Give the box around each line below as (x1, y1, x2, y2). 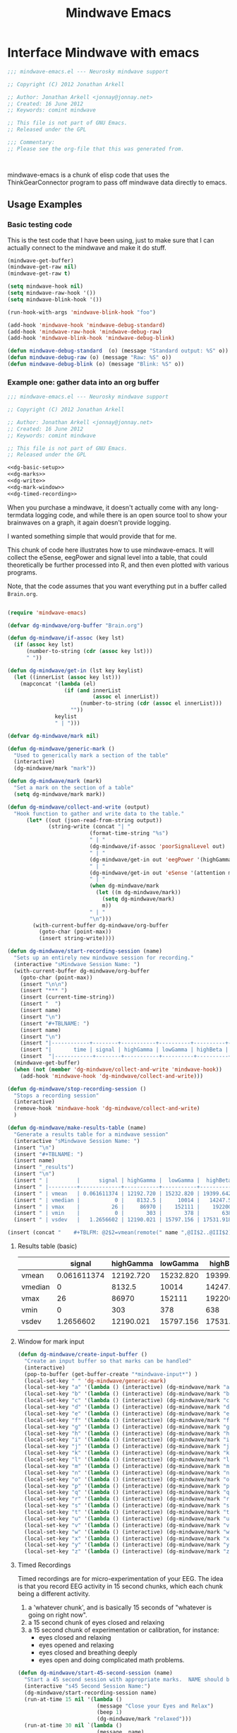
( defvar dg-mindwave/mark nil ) (7, 732, 99, 739)
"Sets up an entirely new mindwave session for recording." (13, 954, 194, 962)
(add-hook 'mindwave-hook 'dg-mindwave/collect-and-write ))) (20, 1072, 203, 1079)
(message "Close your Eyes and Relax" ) (96, 1702, 214, 1710)
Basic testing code (7, 220, 73, 230)
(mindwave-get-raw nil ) (7, 264, 78, 271)
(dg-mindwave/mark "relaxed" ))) (96, 1715, 192, 1722)
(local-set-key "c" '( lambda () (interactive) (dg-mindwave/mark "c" (24, 1397, 233, 1404)
